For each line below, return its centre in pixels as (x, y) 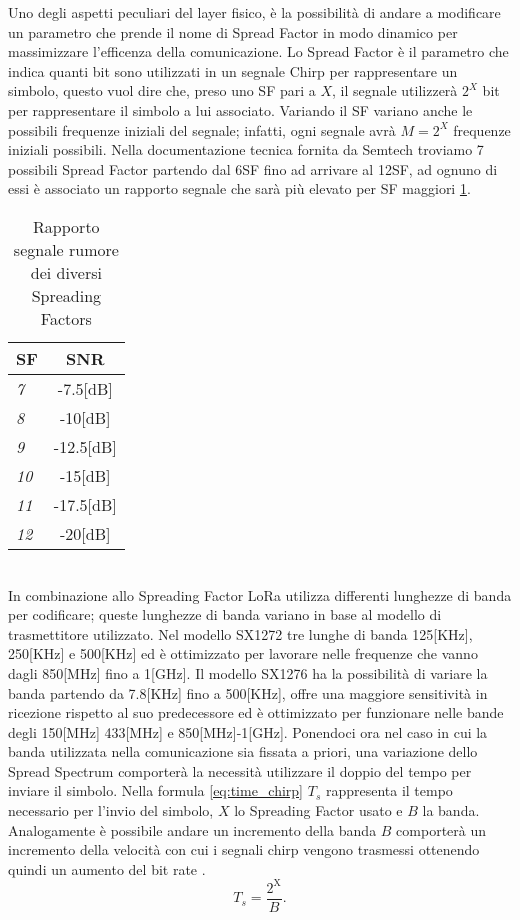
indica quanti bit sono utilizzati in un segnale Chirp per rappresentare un (233, 70)
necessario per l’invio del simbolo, (111, 810)
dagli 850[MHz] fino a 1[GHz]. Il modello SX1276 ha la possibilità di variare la (248, 672)
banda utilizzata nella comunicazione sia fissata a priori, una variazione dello (243, 751)
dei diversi (66, 272)
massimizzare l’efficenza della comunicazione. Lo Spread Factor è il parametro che (258, 51)
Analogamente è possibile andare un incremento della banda (192, 829)
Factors (66, 318)
